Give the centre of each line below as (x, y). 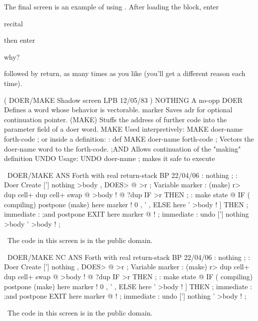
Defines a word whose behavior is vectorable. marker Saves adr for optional (118, 110)
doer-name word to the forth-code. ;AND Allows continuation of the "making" (123, 148)
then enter (20, 40)
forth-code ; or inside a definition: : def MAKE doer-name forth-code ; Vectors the (129, 138)
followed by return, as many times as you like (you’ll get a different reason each (125, 73)
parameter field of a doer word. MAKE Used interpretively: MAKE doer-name (124, 129)
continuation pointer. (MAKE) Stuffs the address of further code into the (116, 119)
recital (14, 23)
